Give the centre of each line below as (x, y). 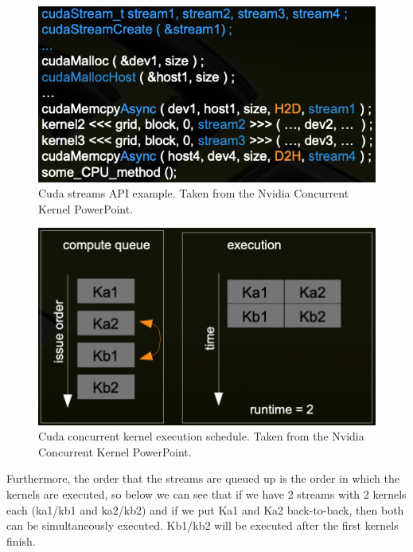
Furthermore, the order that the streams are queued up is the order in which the (203, 478)
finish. (21, 540)
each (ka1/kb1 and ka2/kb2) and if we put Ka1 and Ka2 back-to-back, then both (205, 509)
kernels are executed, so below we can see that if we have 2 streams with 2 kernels (206, 493)
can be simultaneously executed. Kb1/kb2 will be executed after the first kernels (203, 525)
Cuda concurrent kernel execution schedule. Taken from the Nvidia (201, 436)
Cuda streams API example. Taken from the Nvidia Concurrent (194, 193)
